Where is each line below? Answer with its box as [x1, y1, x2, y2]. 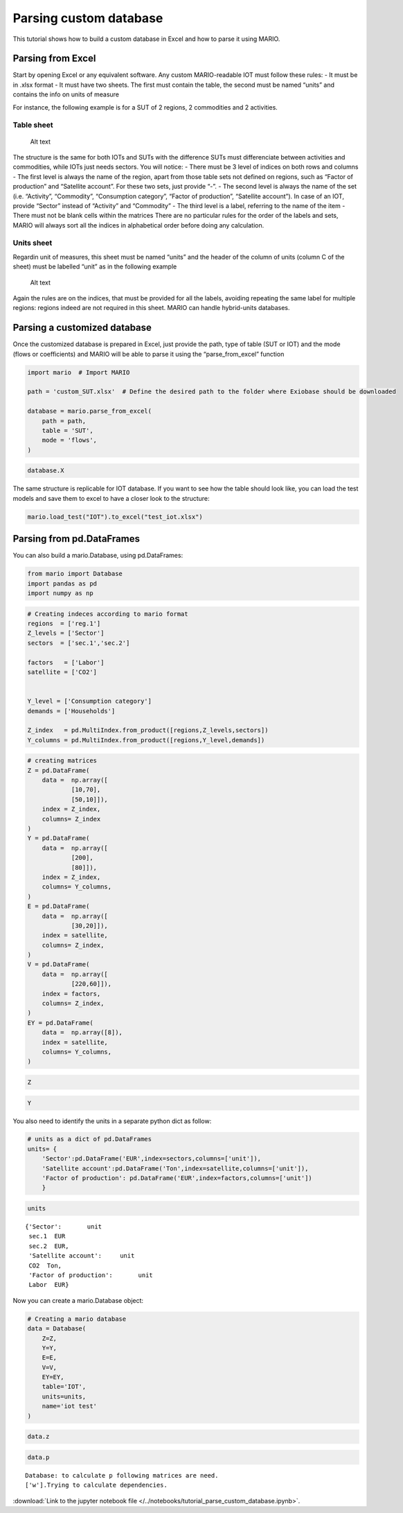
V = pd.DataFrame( [27, 961, 90, 968]
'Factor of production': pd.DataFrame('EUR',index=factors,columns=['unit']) [42, 1174, 313, 1182]
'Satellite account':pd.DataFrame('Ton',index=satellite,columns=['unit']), [42, 1164, 309, 1172]
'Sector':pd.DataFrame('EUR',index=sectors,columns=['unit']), [42, 1155, 262, 1163]
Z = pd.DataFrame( [27, 767, 90, 774]
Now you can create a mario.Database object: [12, 1296, 144, 1304]
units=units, [42, 1392, 87, 1401]
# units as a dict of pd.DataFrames [27, 1135, 152, 1143]
